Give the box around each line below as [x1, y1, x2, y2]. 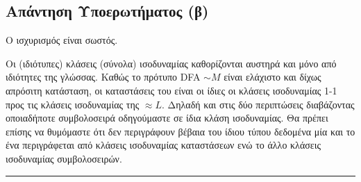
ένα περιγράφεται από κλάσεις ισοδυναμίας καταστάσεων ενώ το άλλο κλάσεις [6, 138, 321, 152]
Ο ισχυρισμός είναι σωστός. [6, 33, 118, 47]
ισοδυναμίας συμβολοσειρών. [6, 151, 122, 165]
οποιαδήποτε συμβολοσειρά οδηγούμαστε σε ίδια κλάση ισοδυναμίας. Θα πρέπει [6, 110, 328, 125]
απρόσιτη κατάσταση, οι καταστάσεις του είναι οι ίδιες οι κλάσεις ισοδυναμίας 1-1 [6, 83, 337, 97]
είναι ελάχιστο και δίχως [224, 69, 321, 84]
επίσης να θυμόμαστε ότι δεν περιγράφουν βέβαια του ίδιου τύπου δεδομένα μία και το [6, 124, 355, 138]
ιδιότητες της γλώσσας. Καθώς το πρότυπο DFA [6, 69, 201, 84]
